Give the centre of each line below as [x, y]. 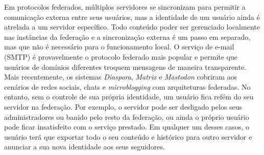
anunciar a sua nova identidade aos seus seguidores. [85, 147]
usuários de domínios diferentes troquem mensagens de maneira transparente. [125, 67]
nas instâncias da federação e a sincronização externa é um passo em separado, [127, 36]
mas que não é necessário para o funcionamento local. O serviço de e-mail [119, 47]
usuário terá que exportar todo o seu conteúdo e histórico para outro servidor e [128, 136]
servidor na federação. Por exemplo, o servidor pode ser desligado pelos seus [123, 106]
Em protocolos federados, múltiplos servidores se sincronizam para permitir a [125, 7]
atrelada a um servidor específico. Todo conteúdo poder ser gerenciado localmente [132, 27]
